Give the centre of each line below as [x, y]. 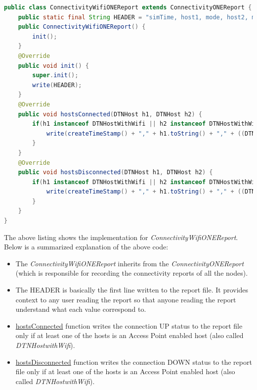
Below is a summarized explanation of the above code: [86, 247]
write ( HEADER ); [57, 85]
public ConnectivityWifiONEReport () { [82, 27]
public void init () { [53, 66]
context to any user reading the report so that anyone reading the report [126, 299]
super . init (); [55, 75]
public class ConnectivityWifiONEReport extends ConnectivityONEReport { [128, 7]
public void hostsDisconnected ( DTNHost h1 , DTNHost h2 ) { [115, 172]
